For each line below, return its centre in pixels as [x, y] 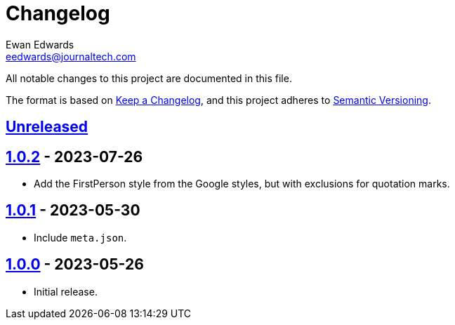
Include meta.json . [80, 237]
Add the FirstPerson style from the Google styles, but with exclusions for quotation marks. [242, 184]
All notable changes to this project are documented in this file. [149, 78]
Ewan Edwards [40, 44]
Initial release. [66, 291]
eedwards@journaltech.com [71, 56]
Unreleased [47, 127]
